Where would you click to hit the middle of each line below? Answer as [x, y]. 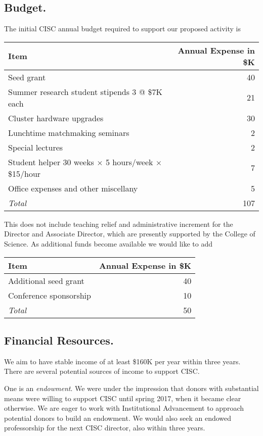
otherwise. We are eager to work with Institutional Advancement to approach [124, 408]
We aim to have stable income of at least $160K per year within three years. [122, 361]
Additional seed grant [46, 280]
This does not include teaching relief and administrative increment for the [119, 224]
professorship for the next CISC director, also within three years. [105, 428]
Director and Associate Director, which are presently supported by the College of [130, 234]
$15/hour [25, 173]
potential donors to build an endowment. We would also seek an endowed [118, 418]
